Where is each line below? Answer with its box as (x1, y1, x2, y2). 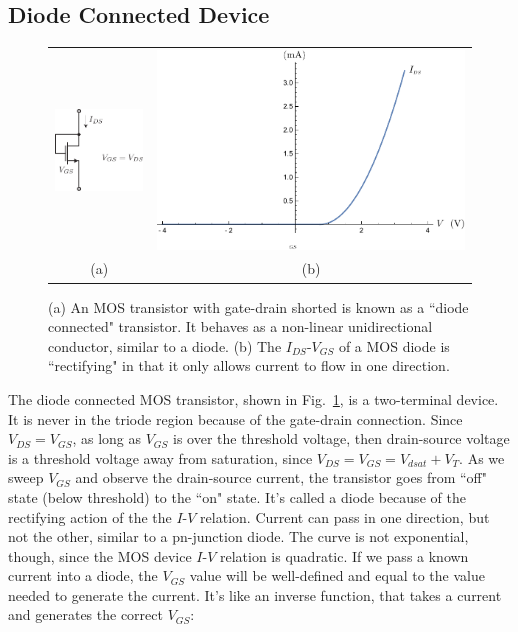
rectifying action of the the (8, 506, 172, 527)
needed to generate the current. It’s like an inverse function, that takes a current (8, 584, 502, 605)
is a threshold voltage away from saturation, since (8, 447, 313, 468)
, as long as (72, 428, 142, 449)
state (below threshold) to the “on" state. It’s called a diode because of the (8, 486, 466, 507)
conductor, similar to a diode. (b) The (48, 335, 282, 356)
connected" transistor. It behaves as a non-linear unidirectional (48, 316, 433, 337)
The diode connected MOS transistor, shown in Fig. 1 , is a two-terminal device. (8, 388, 499, 409)
